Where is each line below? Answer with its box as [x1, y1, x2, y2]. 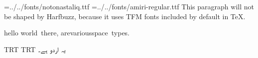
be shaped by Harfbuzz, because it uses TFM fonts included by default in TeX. [4, 11, 246, 21]
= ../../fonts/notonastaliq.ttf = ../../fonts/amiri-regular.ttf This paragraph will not [4, 1, 254, 11]
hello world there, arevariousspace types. [4, 28, 129, 38]
